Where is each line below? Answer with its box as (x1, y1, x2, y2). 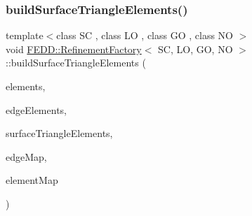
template (6, 28, 44, 43)
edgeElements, (6, 102, 67, 117)
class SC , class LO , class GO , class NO (56, 28, 233, 43)
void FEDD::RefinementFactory (6, 41, 142, 56)
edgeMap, (6, 149, 47, 164)
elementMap (6, 173, 58, 187)
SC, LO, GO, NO (158, 41, 233, 56)
